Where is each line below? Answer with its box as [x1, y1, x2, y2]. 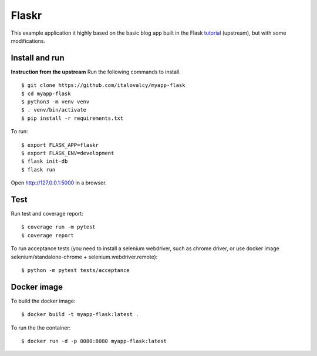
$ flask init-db [21, 158, 68, 164]
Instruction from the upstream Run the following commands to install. [11, 68, 181, 75]
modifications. [11, 37, 46, 44]
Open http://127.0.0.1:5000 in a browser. [11, 179, 107, 186]
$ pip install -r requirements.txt [21, 115, 124, 122]
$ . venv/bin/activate [21, 106, 87, 113]
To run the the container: [11, 324, 71, 331]
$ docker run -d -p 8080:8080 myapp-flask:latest [21, 338, 167, 345]
